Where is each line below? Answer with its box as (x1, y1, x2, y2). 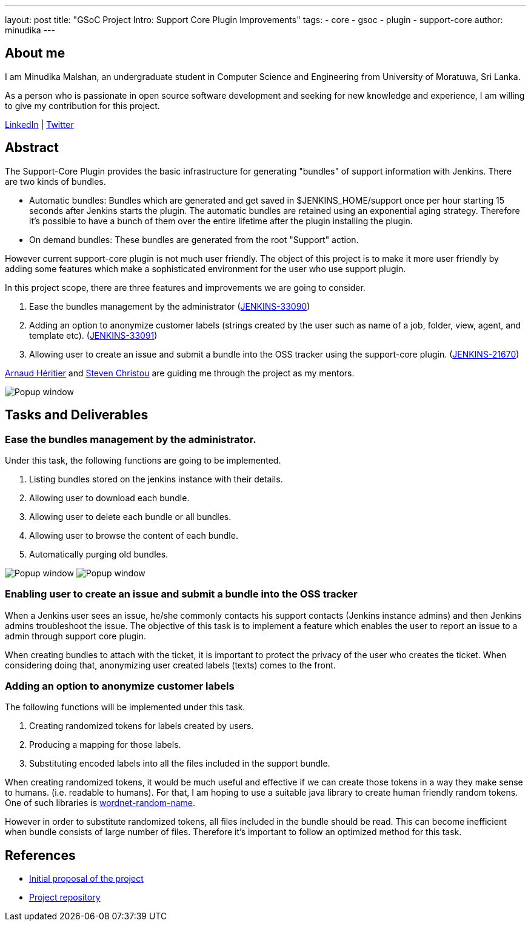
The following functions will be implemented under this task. (5, 702, 245, 713)
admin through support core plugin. (5, 630, 146, 641)
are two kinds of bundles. (5, 176, 106, 187)
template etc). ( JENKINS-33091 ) (29, 330, 158, 341)
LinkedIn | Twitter (5, 119, 74, 130)
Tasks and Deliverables (5, 407, 149, 423)
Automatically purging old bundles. (29, 548, 169, 559)
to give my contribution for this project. (5, 100, 160, 111)
